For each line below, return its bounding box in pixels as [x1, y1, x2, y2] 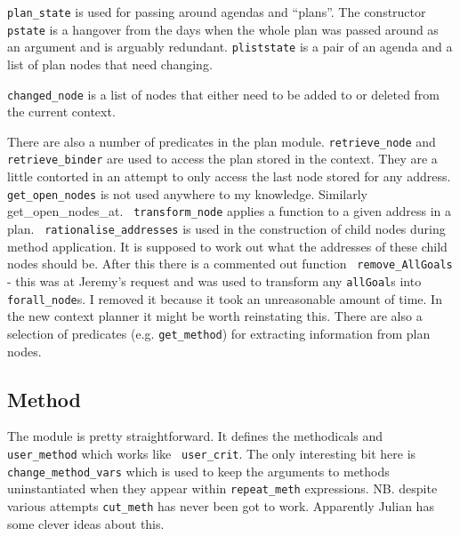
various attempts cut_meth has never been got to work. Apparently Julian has [7, 496, 434, 515]
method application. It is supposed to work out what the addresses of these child [7, 236, 448, 255]
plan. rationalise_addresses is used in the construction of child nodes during [7, 220, 446, 238]
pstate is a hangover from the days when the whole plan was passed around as [7, 20, 439, 38]
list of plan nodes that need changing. [7, 54, 213, 73]
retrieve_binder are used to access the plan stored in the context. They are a [7, 149, 438, 168]
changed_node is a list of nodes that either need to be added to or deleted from [7, 84, 440, 103]
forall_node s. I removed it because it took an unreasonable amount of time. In [7, 289, 442, 308]
